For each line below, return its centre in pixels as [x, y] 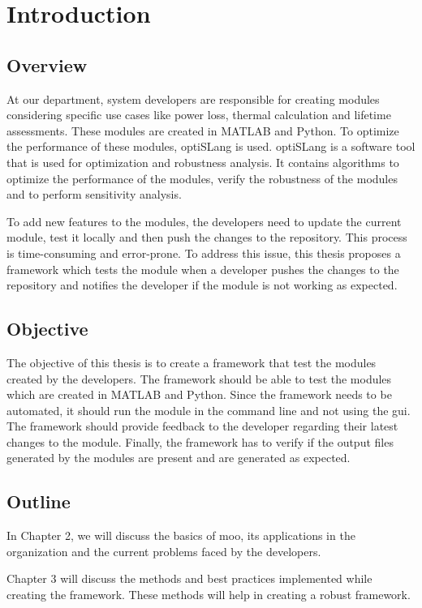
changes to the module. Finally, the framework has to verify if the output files [200, 441]
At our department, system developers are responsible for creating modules [193, 98]
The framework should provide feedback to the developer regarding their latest [202, 426]
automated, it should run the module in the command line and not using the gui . [209, 410]
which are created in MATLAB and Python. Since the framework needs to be [199, 394]
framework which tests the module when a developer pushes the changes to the [203, 269]
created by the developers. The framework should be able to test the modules [199, 378]
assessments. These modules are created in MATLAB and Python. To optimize [203, 130]
